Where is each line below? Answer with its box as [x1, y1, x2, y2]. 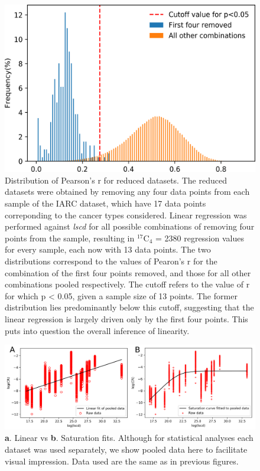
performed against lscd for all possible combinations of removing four [5, 220, 255, 233]
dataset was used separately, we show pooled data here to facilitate [5, 443, 248, 455]
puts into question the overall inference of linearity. [5, 324, 190, 336]
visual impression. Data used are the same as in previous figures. [5, 454, 239, 467]
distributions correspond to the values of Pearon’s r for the [5, 254, 217, 267]
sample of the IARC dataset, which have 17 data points [5, 197, 206, 209]
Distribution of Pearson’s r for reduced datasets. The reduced [5, 174, 227, 186]
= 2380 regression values [155, 231, 244, 244]
